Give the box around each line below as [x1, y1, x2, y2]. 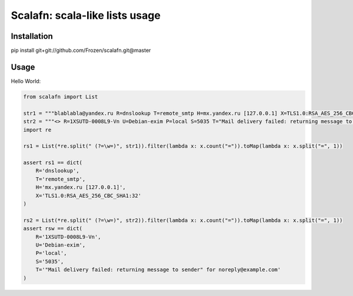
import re [23, 127, 52, 133]
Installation [11, 31, 53, 41]
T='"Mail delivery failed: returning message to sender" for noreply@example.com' [35, 267, 281, 273]
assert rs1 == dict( [23, 159, 82, 166]
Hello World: [11, 77, 41, 85]
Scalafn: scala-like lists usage [11, 9, 161, 22]
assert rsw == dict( [23, 225, 82, 232]
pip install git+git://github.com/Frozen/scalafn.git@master [11, 47, 151, 54]
